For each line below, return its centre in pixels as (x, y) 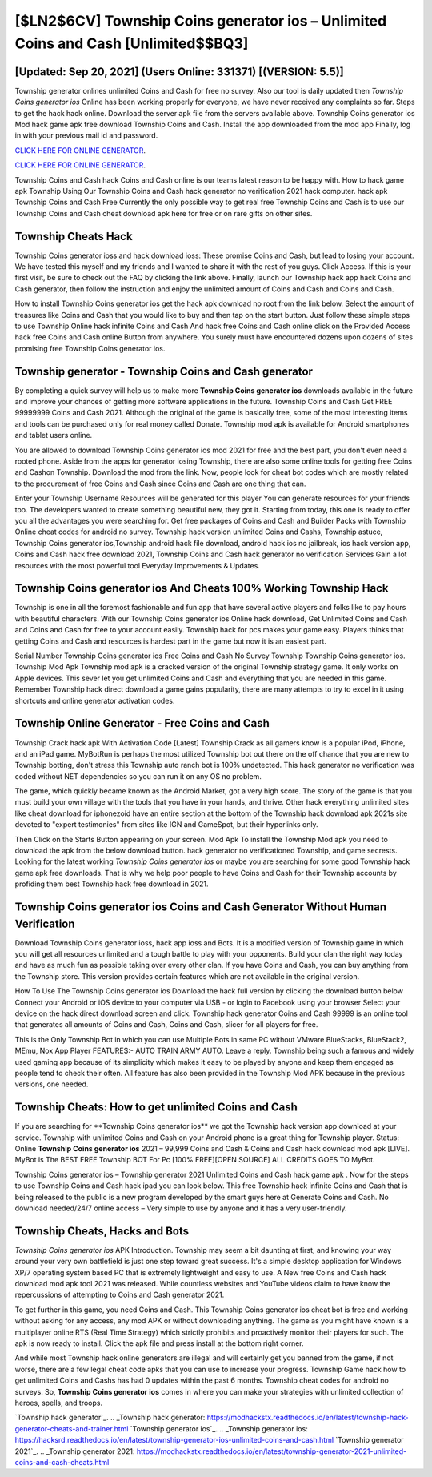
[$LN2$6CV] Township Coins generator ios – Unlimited (201, 21)
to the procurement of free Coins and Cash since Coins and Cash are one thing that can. (160, 484)
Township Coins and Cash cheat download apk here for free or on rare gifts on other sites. (164, 213)
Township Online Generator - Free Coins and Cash (142, 723)
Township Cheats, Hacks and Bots (102, 1231)
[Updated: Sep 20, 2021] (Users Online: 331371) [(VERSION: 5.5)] (179, 72)
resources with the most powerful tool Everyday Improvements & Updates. (137, 565)
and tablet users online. (54, 435)
